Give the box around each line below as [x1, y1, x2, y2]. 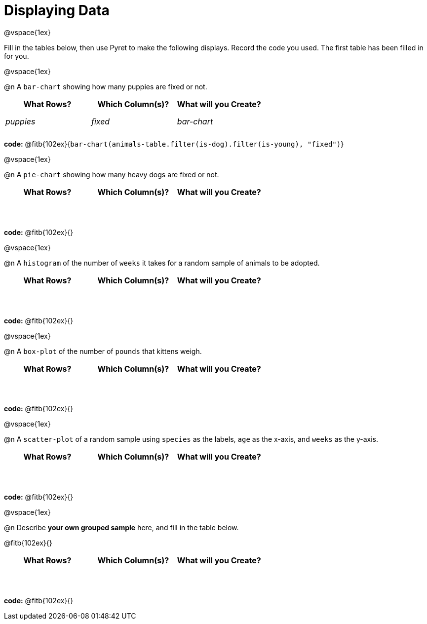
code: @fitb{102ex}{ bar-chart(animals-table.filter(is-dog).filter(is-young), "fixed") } [4, 140, 344, 149]
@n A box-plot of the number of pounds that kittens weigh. [4, 347, 202, 355]
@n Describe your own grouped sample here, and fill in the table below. [4, 523, 239, 532]
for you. [4, 51, 29, 60]
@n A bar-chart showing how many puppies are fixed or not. [4, 82, 207, 91]
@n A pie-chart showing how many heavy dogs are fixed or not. [4, 170, 219, 179]
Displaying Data [4, 2, 110, 19]
